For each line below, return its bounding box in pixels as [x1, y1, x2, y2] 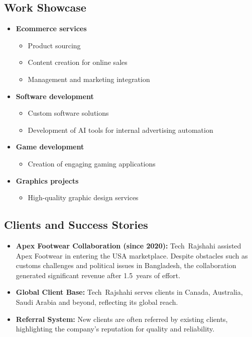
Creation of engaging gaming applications [28, 158, 156, 168]
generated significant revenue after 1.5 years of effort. [16, 270, 181, 280]
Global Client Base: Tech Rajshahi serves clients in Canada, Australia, [16, 287, 243, 297]
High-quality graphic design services [28, 192, 139, 203]
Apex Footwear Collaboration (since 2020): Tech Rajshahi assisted [16, 240, 241, 250]
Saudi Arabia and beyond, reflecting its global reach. [16, 296, 178, 307]
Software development [16, 91, 94, 101]
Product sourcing [28, 40, 81, 50]
